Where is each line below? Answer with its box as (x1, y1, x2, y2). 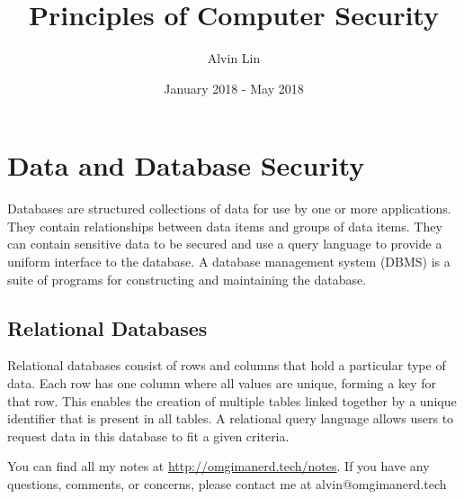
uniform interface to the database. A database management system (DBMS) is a (7, 252, 451, 271)
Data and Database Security (7, 147, 365, 184)
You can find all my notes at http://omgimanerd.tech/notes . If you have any (7, 457, 430, 476)
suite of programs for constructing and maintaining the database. (7, 269, 367, 288)
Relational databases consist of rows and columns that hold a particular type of (7, 356, 446, 375)
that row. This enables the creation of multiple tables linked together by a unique (7, 391, 457, 410)
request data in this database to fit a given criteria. (7, 426, 290, 445)
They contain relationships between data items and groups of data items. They (7, 216, 442, 235)
